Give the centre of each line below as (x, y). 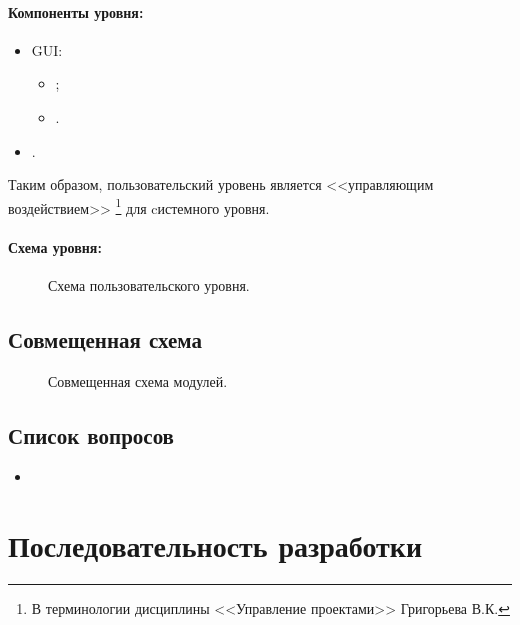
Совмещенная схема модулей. (138, 380)
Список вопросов (91, 434)
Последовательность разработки (215, 545)
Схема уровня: (55, 246)
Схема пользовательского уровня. (149, 284)
